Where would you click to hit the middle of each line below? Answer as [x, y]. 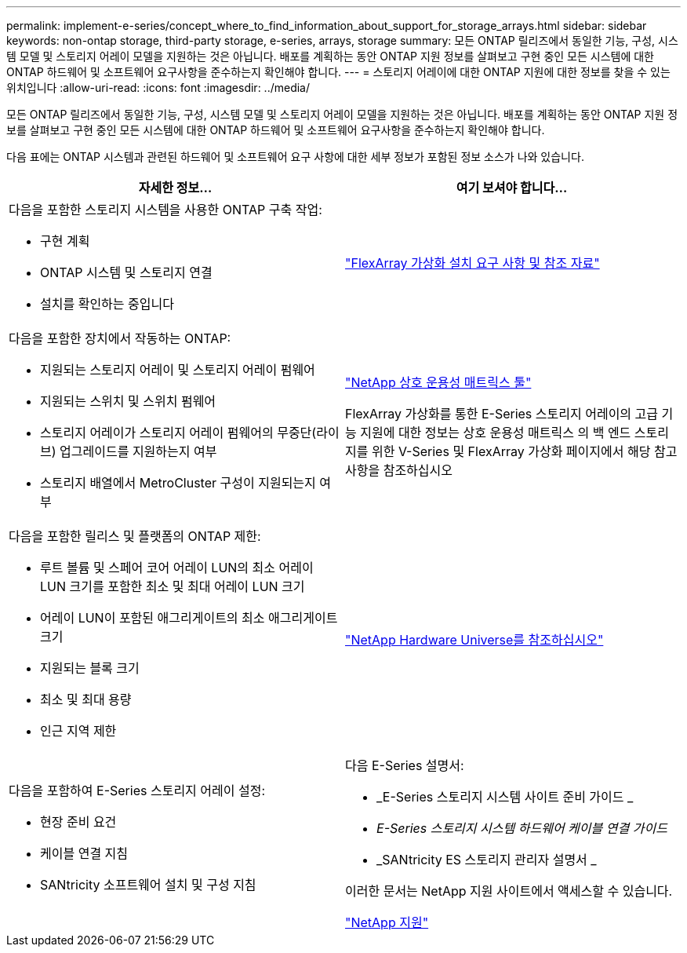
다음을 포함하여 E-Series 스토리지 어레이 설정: [137, 791]
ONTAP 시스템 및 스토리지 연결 [126, 272]
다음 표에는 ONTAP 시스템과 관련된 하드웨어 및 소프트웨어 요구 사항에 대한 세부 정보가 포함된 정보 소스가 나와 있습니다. [295, 157]
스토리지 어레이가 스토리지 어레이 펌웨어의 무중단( [178, 433]
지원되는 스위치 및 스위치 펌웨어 [128, 401]
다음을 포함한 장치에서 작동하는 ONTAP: [120, 338]
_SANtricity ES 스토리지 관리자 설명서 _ [487, 860]
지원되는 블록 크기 [90, 668]
